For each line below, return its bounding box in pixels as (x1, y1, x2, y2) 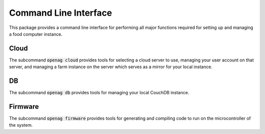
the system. (9, 122, 33, 128)
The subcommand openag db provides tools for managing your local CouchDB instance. (9, 90, 189, 96)
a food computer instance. (9, 31, 63, 37)
